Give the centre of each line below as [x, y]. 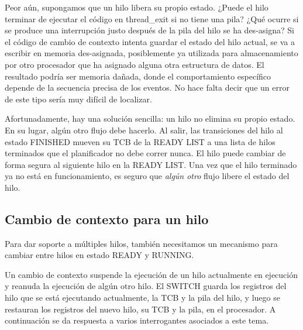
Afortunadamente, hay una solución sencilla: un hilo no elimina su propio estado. [150, 118]
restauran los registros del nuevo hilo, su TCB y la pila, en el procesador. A [140, 309]
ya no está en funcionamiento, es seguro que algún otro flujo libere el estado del [147, 176]
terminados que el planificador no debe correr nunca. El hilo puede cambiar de [145, 153]
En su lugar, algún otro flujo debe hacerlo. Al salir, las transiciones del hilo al [144, 130]
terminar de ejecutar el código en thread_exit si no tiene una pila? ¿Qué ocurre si [152, 18]
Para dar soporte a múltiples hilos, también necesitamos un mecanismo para [141, 243]
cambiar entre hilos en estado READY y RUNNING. [99, 255]
